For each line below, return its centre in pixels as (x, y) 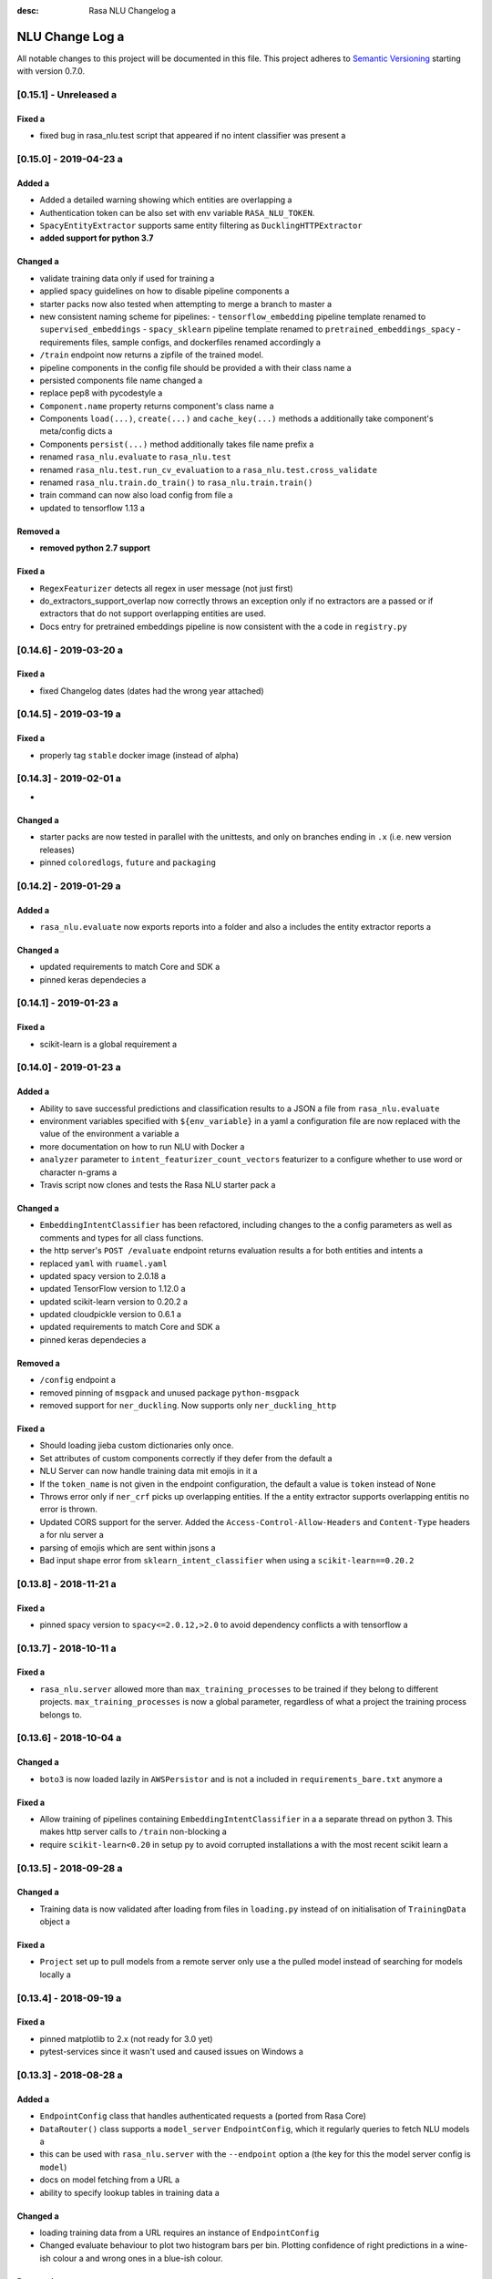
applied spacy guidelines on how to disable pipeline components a (164, 291)
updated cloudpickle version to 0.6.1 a (111, 1315)
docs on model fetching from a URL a (110, 2180)
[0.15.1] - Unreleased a (67, 95)
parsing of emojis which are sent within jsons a (128, 1547)
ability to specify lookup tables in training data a (130, 2192)
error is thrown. (68, 1510)
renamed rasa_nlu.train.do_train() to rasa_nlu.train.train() (176, 482)
